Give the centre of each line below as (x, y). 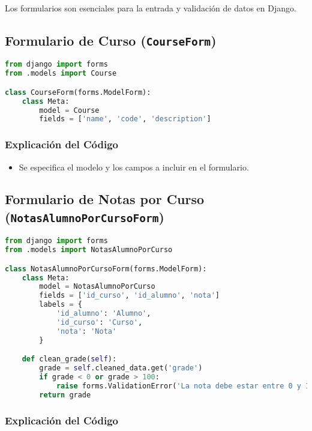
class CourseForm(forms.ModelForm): (78, 92)
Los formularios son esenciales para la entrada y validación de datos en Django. (151, 8)
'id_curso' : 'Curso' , (99, 322)
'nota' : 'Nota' (86, 331)
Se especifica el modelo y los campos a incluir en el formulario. (134, 167)
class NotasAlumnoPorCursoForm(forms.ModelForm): (106, 269)
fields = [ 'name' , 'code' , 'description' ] (125, 119)
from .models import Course (61, 74)
